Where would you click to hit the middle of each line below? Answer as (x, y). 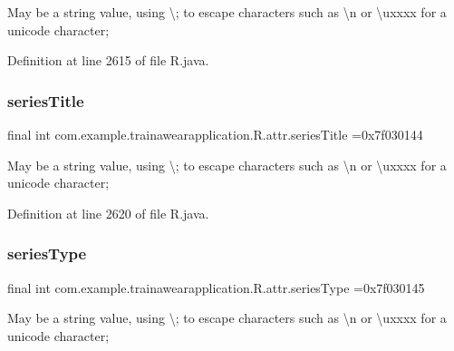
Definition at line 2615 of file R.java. (108, 60)
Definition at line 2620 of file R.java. (108, 213)
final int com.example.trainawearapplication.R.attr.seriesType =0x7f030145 (216, 287)
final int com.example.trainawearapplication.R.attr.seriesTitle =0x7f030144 (215, 134)
